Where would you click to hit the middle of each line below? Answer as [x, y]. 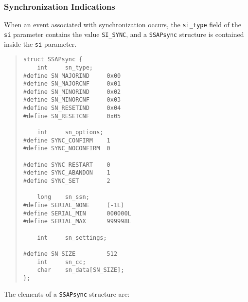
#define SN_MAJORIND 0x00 [72, 76]
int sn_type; [65, 67]
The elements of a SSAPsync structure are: [67, 293]
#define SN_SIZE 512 [70, 254]
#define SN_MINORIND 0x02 [72, 92]
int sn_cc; [62, 262]
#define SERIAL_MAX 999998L [77, 222]
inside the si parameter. [40, 44]
